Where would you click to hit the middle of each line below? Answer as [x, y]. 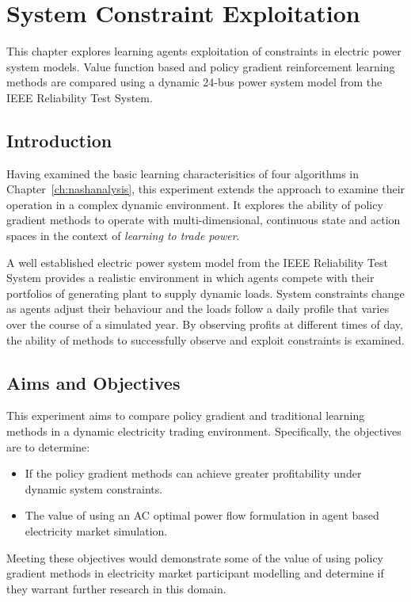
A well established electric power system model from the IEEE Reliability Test [197, 262]
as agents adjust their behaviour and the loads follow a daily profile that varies [198, 309]
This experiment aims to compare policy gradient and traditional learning [186, 415]
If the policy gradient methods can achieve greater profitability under [193, 473]
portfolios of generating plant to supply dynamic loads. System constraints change [205, 293]
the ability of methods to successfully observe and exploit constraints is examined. [205, 339]
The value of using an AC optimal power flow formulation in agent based [202, 515]
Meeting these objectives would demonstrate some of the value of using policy [195, 557]
